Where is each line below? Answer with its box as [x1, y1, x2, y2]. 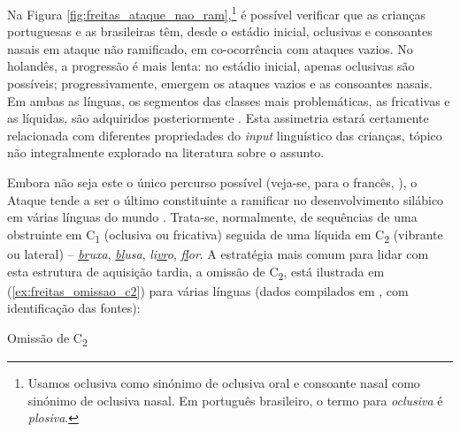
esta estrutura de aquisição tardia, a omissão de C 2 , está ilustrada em [7, 261, 385, 283]
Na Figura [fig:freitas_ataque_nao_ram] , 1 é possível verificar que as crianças [7, 3, 425, 23]
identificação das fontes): [7, 299, 141, 317]
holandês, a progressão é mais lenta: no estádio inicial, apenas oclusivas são [7, 57, 415, 75]
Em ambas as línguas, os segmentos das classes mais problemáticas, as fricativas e [7, 91, 450, 110]
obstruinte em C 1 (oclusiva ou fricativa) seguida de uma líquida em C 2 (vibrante [7, 224, 443, 246]
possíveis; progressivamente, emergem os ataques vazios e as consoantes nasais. [7, 74, 433, 93]
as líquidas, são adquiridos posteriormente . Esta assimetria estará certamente [7, 109, 429, 127]
